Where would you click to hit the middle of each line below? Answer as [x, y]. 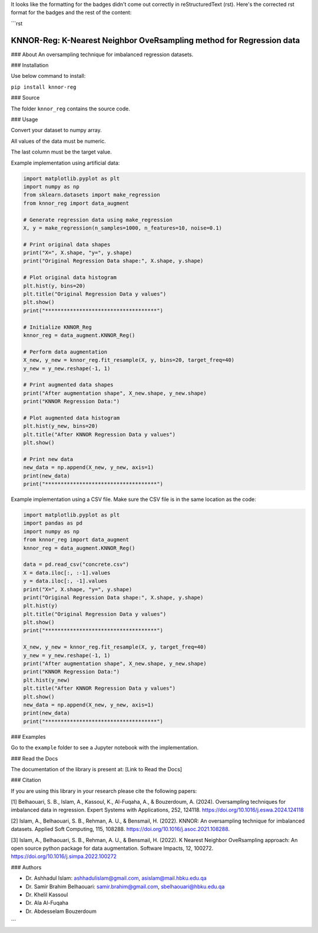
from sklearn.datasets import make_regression [92, 195]
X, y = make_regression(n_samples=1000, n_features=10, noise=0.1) [123, 228]
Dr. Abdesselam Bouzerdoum [61, 911]
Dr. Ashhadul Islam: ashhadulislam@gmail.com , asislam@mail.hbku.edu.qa [116, 878]
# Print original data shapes [67, 244]
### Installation [30, 66]
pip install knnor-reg [44, 87]
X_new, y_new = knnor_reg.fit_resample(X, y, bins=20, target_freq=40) [129, 360]
